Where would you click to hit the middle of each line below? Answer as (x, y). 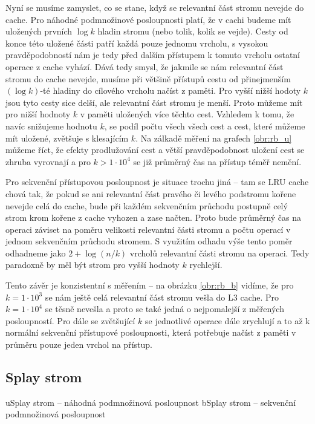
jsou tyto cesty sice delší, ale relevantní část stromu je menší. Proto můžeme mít (154, 102)
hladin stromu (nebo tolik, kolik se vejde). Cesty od (193, 31)
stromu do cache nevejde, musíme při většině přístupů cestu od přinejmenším (148, 78)
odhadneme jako (36, 253)
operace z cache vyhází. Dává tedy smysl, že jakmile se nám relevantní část (145, 66)
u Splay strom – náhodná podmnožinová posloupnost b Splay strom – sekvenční (151, 402)
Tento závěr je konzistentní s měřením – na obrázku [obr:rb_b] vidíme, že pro (150, 285)
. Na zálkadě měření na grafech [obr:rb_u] (214, 138)
